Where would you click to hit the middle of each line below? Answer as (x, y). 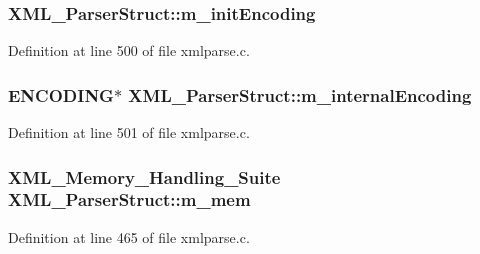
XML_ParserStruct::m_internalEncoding (300, 94)
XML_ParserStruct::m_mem (129, 199)
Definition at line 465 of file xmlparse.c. (129, 236)
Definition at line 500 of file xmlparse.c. (129, 50)
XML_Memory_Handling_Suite (144, 176)
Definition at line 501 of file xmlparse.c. (129, 132)
